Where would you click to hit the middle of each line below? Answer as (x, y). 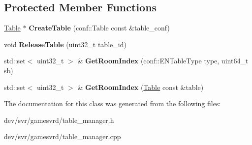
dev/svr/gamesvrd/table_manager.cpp (63, 136)
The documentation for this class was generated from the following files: (112, 103)
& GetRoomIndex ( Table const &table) (141, 87)
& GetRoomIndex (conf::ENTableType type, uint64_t (163, 61)
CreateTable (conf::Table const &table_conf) (99, 28)
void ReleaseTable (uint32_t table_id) (65, 44)
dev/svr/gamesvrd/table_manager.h (59, 120)
